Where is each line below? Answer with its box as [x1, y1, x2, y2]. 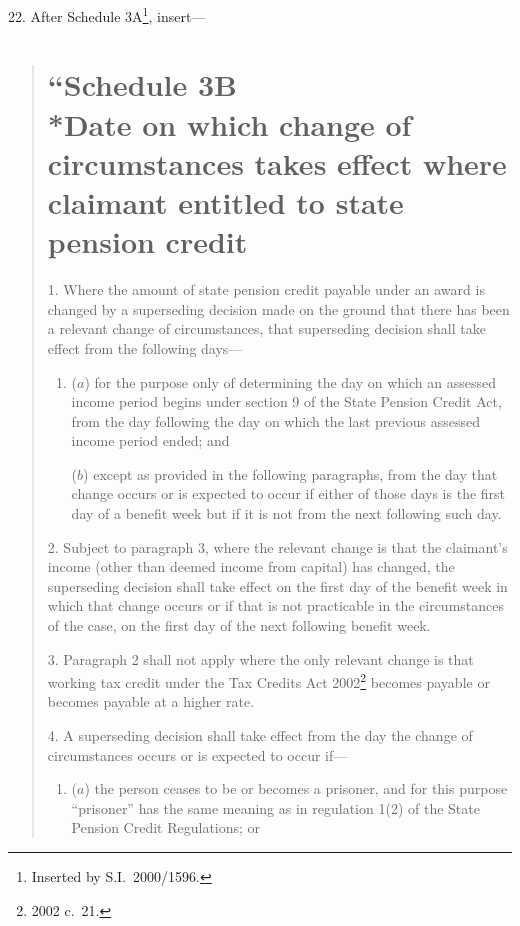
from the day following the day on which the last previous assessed [71, 410, 481, 431]
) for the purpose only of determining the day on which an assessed [84, 371, 497, 392]
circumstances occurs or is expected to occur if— [47, 744, 348, 765]
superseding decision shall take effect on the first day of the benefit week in [47, 575, 508, 596]
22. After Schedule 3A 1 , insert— [8, 3, 206, 26]
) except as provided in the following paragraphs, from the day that [83, 463, 498, 484]
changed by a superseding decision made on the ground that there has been [47, 298, 510, 319]
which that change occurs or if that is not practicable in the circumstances [47, 595, 505, 616]
